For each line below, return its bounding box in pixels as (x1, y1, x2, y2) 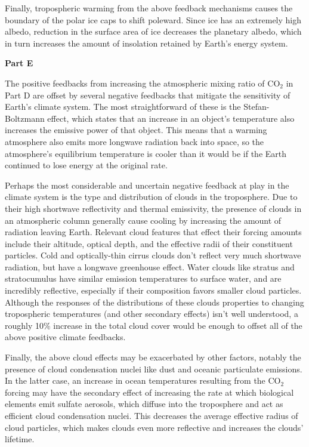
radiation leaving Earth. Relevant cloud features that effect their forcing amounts (5, 226, 302, 238)
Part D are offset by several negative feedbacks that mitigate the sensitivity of (5, 88, 291, 101)
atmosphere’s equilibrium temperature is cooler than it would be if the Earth (5, 147, 287, 159)
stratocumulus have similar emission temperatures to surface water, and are (5, 272, 282, 285)
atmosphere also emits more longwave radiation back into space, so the (5, 135, 264, 147)
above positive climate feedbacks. (5, 331, 126, 343)
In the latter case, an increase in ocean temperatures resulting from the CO (5, 374, 281, 387)
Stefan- (243, 100, 270, 113)
